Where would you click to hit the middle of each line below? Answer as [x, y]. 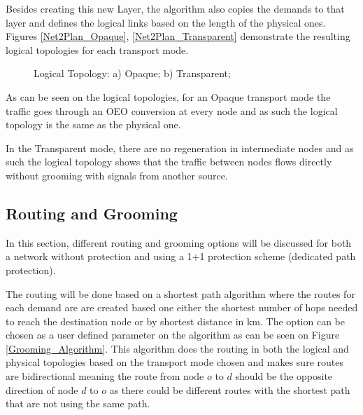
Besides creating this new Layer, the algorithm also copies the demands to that [175, 8]
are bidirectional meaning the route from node [105, 376]
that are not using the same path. [78, 403]
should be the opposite [284, 376]
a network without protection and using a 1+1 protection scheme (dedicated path [181, 256]
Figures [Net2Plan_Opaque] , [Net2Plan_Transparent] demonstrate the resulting [178, 36]
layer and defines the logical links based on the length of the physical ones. [166, 22]
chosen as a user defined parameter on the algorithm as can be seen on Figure [173, 335]
